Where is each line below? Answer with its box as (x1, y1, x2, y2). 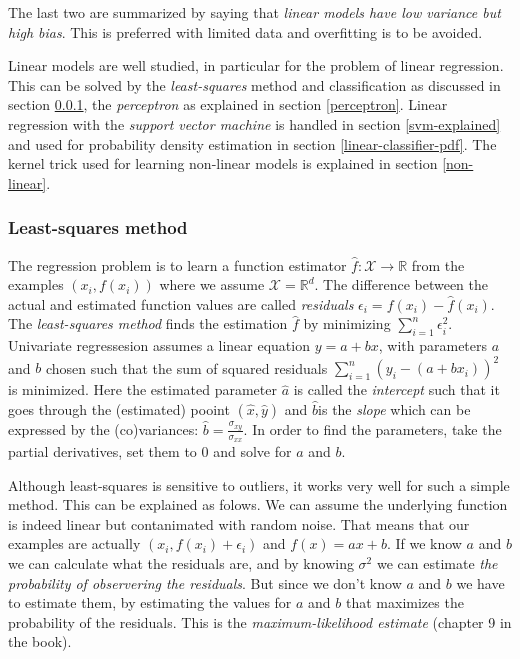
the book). (8, 631, 72, 652)
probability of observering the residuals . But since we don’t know (8, 572, 402, 593)
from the (411, 254, 465, 275)
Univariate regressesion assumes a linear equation (8, 335, 310, 356)
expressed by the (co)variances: (8, 418, 199, 439)
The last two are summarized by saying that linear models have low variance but (8, 2, 501, 22)
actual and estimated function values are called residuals (8, 293, 354, 314)
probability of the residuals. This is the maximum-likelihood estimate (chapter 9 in (8, 611, 512, 632)
